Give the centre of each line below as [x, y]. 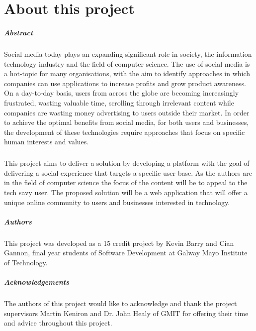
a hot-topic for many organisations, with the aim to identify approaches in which [127, 73]
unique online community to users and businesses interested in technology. [117, 202]
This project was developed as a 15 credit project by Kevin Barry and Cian [119, 243]
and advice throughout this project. [58, 323]
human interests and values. [46, 142]
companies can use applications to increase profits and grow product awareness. [125, 83]
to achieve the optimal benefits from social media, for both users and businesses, [127, 122]
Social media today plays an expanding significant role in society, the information [128, 54]
